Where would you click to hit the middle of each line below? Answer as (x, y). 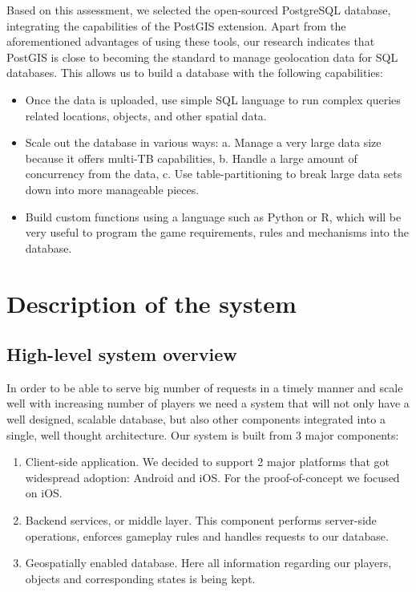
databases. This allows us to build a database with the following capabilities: (195, 73)
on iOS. (44, 493)
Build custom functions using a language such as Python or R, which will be (213, 216)
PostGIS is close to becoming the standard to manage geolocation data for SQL (202, 57)
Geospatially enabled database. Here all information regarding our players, (208, 563)
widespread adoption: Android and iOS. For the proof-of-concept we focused (212, 477)
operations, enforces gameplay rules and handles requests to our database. (207, 535)
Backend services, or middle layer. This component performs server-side (201, 520)
